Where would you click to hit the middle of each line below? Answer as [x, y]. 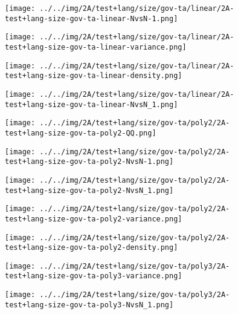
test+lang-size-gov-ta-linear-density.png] [94, 76]
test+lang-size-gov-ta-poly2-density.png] [92, 248]
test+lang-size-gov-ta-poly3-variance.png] [94, 276]
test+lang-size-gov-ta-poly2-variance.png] [94, 219]
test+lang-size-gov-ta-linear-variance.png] [96, 47]
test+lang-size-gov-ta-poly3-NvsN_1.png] [89, 305]
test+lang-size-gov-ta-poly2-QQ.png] [81, 133]
